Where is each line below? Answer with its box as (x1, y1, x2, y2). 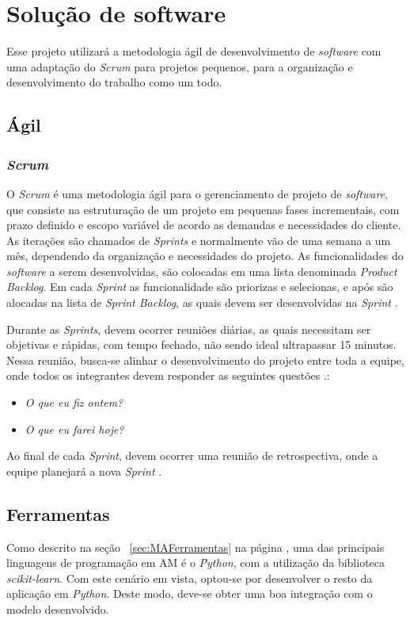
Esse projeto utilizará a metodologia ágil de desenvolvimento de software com (6, 43, 382, 59)
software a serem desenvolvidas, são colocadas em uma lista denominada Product (6, 262, 397, 279)
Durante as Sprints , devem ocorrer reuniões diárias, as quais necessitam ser (6, 320, 371, 337)
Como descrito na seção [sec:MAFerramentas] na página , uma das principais (6, 538, 385, 555)
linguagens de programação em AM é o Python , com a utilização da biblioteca (6, 554, 385, 571)
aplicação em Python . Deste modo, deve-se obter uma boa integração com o (6, 585, 373, 602)
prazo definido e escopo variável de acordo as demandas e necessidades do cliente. (6, 216, 401, 233)
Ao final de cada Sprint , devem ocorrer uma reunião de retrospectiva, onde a (6, 447, 378, 464)
